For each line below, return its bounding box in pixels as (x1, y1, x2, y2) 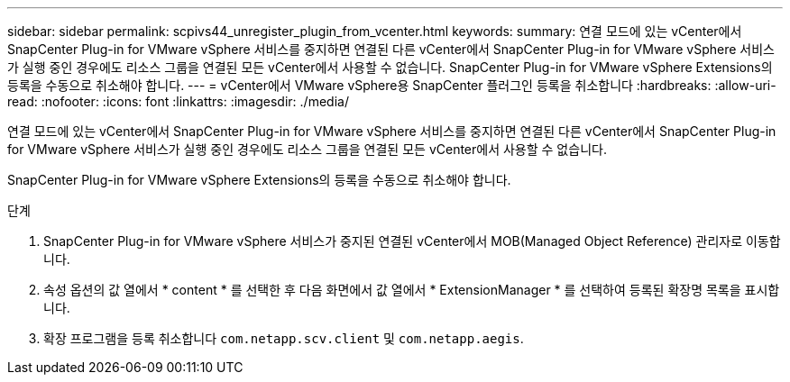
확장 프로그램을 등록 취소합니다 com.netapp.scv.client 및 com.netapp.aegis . (43, 331, 524, 346)
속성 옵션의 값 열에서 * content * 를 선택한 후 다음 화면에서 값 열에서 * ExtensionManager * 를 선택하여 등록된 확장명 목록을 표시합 (43, 282, 780, 297)
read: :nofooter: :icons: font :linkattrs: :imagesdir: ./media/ (7, 94, 349, 109)
